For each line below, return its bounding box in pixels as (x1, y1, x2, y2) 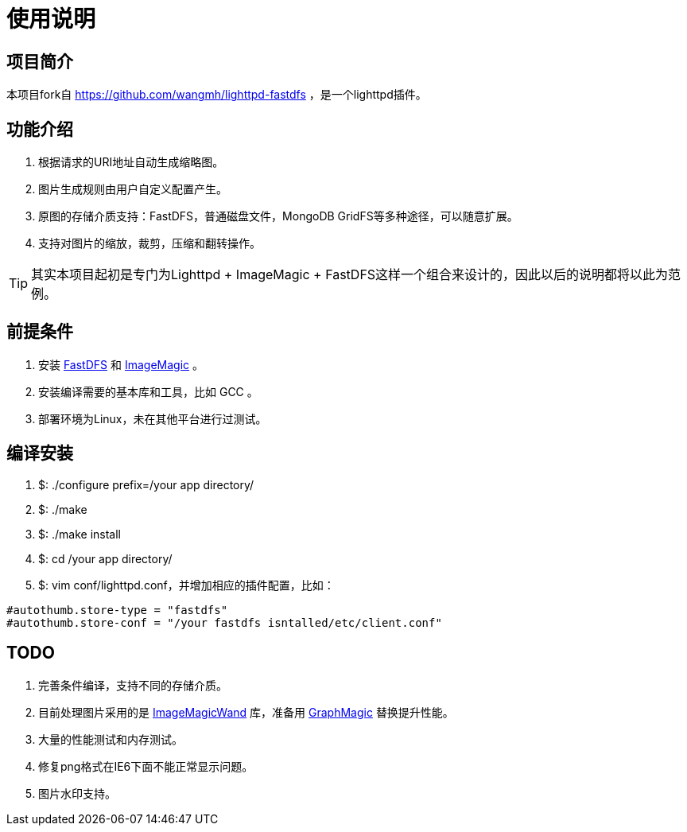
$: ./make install (38, 527, 121, 541)
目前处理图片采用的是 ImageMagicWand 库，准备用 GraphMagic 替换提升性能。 (38, 705, 454, 719)
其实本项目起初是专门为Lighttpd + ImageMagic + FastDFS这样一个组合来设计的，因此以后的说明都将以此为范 (31, 266, 681, 283)
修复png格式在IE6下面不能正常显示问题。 (38, 759, 254, 773)
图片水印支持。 (38, 786, 116, 800)
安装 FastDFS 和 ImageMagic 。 (38, 357, 204, 371)
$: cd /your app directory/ (38, 551, 173, 566)
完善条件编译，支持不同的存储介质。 (38, 678, 227, 692)
